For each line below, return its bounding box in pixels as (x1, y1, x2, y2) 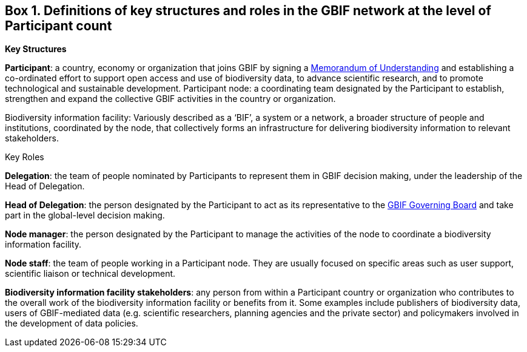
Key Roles (5, 152, 44, 163)
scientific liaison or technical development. (5, 268, 176, 279)
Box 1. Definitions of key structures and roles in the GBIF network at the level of (5, 3, 491, 18)
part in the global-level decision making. (5, 210, 165, 221)
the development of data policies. (5, 318, 138, 329)
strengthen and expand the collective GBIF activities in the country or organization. (5, 93, 336, 104)
